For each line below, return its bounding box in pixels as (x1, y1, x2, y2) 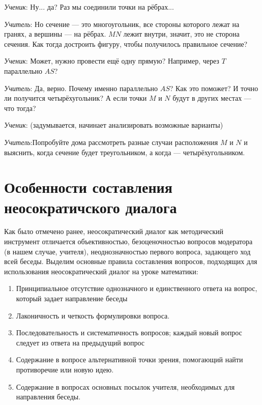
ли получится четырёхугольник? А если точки (4, 93, 147, 103)
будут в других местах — (172, 93, 251, 103)
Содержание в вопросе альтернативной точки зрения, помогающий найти (16, 354, 243, 365)
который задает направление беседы (16, 293, 128, 303)
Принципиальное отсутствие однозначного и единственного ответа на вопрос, (16, 283, 257, 294)
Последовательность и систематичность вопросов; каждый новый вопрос (16, 327, 242, 338)
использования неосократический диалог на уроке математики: (4, 266, 198, 276)
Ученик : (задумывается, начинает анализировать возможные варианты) (4, 120, 223, 130)
